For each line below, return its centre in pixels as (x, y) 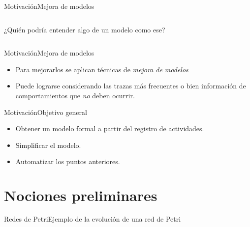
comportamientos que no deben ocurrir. (75, 95)
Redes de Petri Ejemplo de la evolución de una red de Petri (93, 219)
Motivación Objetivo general (46, 112)
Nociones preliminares (81, 195)
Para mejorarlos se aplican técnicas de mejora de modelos (102, 69)
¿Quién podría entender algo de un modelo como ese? (85, 29)
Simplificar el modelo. (48, 145)
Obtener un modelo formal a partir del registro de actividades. (110, 128)
